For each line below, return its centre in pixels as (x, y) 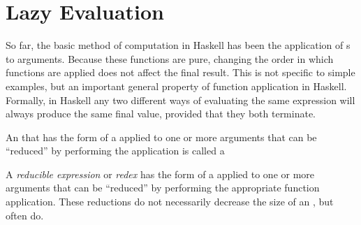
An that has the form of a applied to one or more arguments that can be (161, 137)
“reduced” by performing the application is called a (115, 151)
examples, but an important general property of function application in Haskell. (176, 86)
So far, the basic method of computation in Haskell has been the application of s (178, 45)
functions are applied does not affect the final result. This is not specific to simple (180, 72)
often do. (25, 215)
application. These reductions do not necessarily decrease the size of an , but (170, 202)
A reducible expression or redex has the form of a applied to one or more (160, 174)
